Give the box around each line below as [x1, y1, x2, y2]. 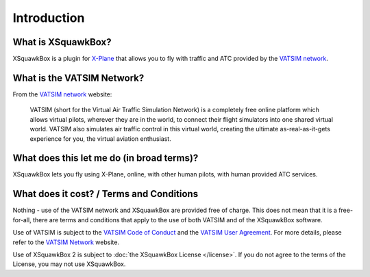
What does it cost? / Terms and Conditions [12, 188, 199, 200]
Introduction [12, 10, 85, 25]
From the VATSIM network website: [12, 90, 112, 98]
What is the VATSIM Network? [12, 72, 145, 83]
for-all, [12, 215, 32, 224]
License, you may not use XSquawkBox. [12, 260, 126, 268]
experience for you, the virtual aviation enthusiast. [29, 134, 171, 143]
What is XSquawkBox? [12, 36, 112, 48]
